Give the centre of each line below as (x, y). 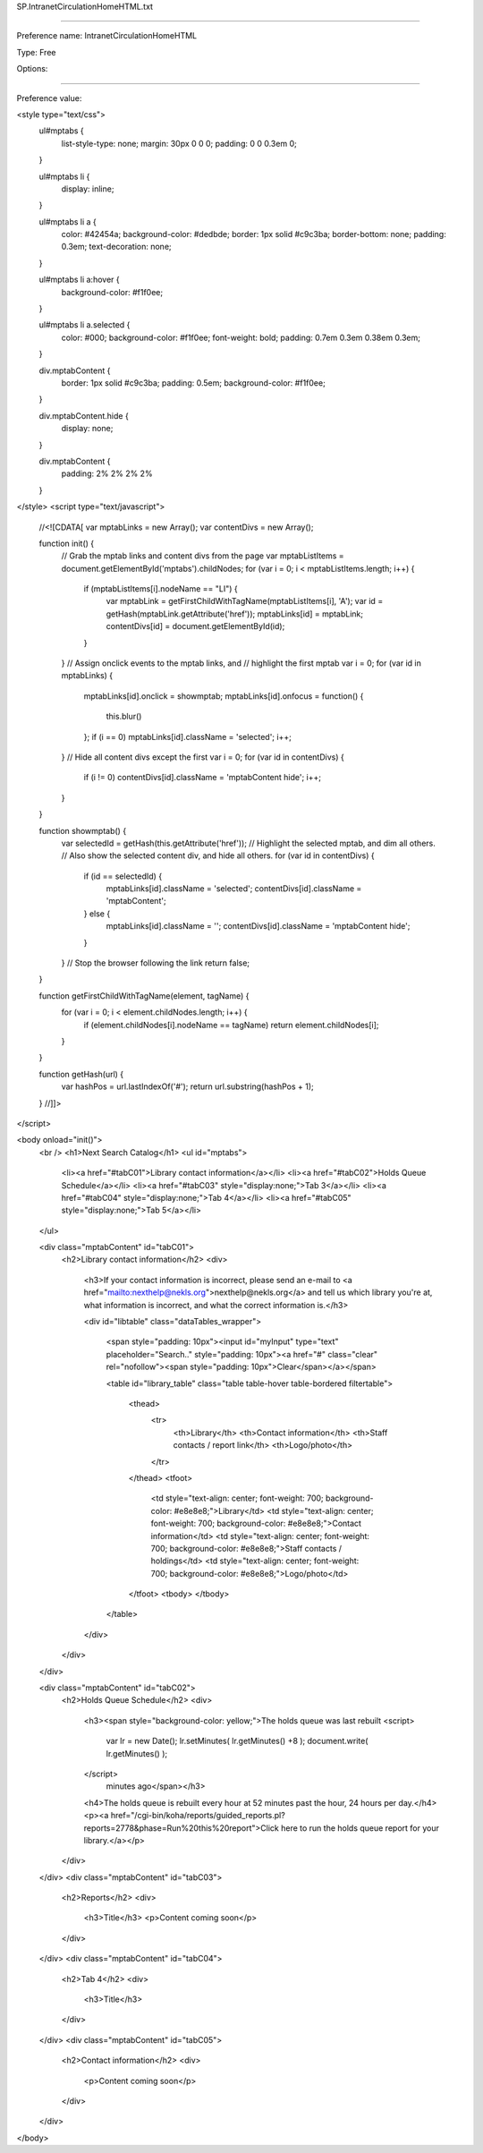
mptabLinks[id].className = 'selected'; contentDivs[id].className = (234, 889)
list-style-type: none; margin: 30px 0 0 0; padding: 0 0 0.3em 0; (179, 143)
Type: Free (36, 52)
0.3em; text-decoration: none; (116, 247)
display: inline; (88, 189)
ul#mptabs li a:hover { (79, 280)
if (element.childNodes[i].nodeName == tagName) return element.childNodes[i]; (231, 1025)
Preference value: (49, 98)
